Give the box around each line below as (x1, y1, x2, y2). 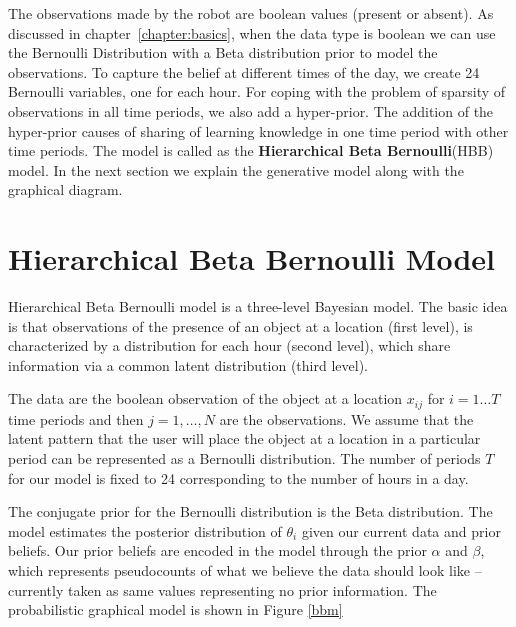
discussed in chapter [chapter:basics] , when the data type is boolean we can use (8, 22, 496, 43)
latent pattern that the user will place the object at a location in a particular (8, 428, 481, 449)
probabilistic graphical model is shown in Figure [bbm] (8, 599, 343, 620)
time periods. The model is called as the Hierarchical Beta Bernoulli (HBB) (8, 140, 494, 161)
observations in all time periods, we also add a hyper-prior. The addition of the (8, 100, 494, 121)
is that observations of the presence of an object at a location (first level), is (8, 315, 473, 336)
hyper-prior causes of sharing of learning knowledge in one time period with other (8, 120, 509, 141)
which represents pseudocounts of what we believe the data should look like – (8, 560, 482, 581)
